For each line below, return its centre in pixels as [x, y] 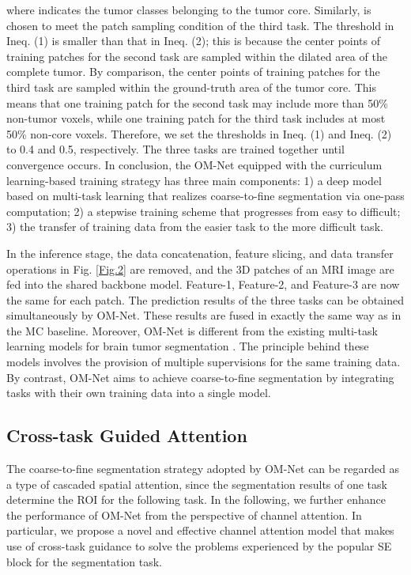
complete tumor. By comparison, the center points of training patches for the [193, 72]
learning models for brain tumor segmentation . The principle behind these [188, 346]
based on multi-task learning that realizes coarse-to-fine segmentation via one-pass [205, 196]
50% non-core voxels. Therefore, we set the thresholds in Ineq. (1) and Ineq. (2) [199, 133]
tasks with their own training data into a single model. [139, 393]
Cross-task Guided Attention [127, 435]
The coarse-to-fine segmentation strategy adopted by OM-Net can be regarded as [203, 469]
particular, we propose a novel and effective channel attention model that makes [200, 530]
